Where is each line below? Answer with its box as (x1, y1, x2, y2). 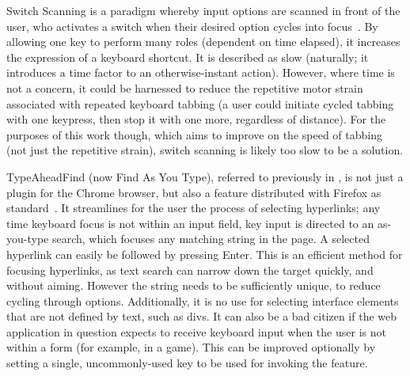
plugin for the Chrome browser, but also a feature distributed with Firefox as (6, 184, 382, 200)
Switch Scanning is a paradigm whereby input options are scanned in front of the (6, 2, 401, 18)
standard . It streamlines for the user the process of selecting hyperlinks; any (6, 199, 381, 216)
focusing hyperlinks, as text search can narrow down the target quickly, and (6, 261, 374, 278)
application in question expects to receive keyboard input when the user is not (6, 323, 386, 340)
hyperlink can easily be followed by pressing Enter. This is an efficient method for (6, 245, 403, 262)
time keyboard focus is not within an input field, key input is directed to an (6, 215, 374, 231)
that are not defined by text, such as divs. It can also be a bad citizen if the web (6, 308, 397, 325)
